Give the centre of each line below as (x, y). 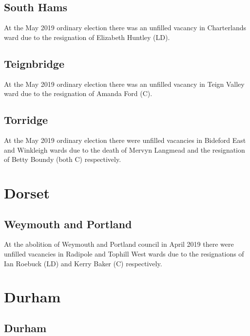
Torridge (26, 120)
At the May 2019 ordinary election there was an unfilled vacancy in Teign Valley (124, 84)
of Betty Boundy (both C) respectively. (63, 159)
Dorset (27, 192)
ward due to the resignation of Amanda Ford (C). (78, 93)
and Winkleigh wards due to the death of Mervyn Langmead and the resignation (125, 149)
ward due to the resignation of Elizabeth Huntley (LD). (87, 37)
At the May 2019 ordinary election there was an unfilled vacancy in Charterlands (125, 28)
